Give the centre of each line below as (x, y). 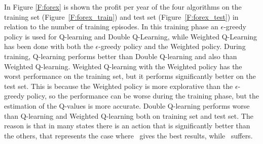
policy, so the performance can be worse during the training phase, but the (143, 96)
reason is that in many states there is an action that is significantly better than (127, 126)
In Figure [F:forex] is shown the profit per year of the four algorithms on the (123, 7)
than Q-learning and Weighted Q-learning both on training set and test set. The (129, 115)
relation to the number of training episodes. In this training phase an (111, 27)
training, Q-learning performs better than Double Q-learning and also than (121, 56)
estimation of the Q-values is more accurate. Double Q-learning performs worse (127, 105)
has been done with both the (49, 46)
